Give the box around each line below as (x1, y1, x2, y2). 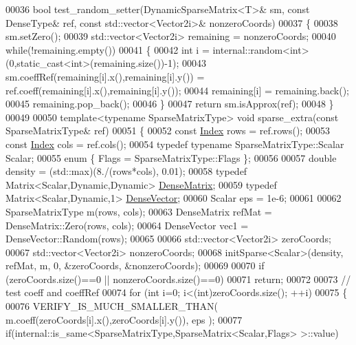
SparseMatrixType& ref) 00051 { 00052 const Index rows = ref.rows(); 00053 (5, 123, 330, 138)
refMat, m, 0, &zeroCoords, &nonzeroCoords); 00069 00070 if (5, 258, 265, 273)
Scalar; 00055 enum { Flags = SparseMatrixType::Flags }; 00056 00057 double (5, 150, 337, 165)
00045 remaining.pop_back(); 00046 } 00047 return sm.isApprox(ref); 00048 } (5, 96, 334, 111)
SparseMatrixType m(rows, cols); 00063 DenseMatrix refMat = (5, 204, 272, 218)
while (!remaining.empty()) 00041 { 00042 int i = (5, 42, 210, 56)
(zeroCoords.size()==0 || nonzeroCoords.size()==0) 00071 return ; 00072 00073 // (5, 271, 351, 286)
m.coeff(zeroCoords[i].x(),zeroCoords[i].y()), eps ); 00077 (5, 312, 243, 326)
